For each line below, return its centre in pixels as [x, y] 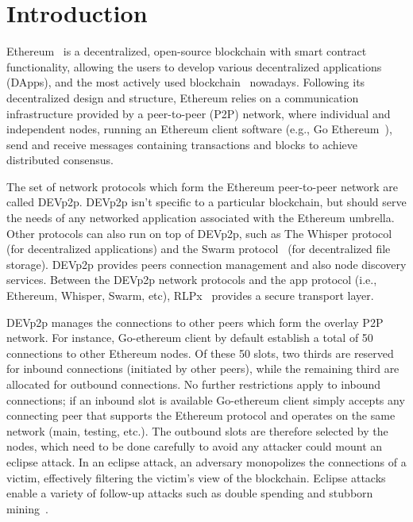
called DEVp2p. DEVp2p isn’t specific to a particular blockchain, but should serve [206, 202]
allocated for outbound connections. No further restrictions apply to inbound [194, 384]
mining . [27, 508]
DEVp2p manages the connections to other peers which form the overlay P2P [195, 322]
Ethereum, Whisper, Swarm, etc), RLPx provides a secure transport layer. [190, 296]
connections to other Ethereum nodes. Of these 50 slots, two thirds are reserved [200, 353]
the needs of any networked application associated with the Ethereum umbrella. [201, 218]
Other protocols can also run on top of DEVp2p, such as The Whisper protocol [199, 233]
